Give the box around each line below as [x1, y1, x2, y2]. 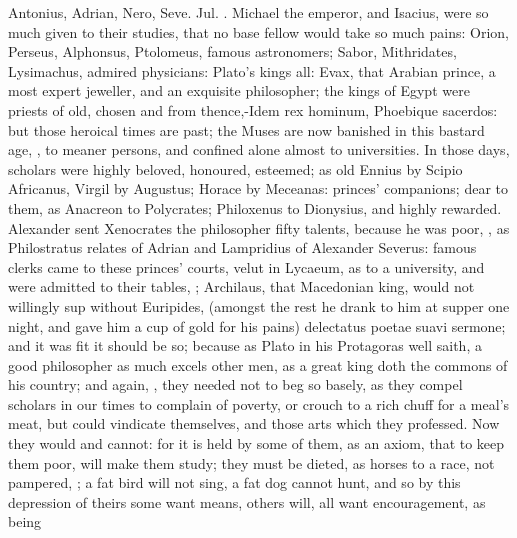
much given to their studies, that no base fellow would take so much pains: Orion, [8, 21, 509, 42]
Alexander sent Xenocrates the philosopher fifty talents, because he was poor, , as [8, 217, 510, 238]
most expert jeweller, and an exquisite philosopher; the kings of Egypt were [8, 80, 470, 101]
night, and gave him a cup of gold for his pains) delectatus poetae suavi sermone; [8, 315, 506, 336]
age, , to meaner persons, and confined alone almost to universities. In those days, [8, 139, 510, 160]
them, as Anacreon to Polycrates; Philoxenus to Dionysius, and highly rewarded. [8, 197, 502, 218]
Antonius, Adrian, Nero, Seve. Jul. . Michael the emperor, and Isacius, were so [8, 2, 489, 22]
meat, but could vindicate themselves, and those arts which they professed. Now [8, 413, 500, 434]
